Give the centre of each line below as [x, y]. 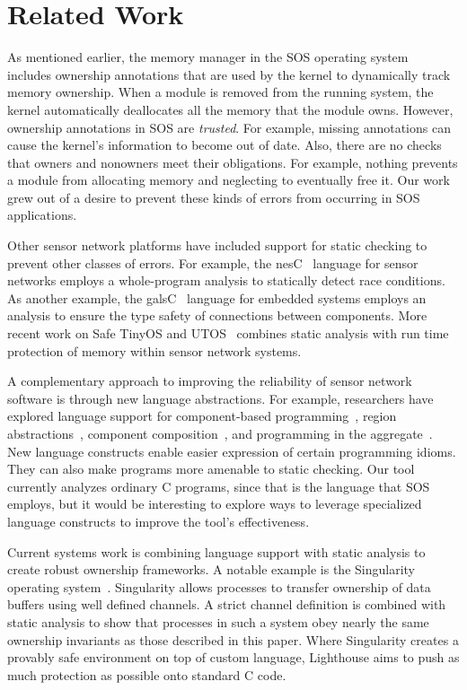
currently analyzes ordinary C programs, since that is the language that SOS [219, 486]
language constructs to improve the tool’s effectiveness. [159, 521]
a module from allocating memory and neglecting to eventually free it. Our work [229, 180]
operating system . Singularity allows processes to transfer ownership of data [219, 586]
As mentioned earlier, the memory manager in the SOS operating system [208, 57]
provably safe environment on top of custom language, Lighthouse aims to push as [233, 657]
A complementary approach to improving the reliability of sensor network [210, 381]
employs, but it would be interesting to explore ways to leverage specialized [215, 504]
